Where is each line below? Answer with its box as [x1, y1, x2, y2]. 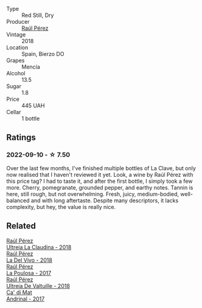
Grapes [6, 57, 25, 64]
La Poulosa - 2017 [6, 269, 52, 276]
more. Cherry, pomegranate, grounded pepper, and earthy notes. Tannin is [6, 183, 193, 191]
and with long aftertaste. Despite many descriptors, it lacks [30, 197, 179, 204]
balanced [6, 197, 30, 204]
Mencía [21, 63, 41, 70]
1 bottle [21, 115, 40, 122]
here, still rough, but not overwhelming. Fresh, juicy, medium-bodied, [6, 190, 179, 197]
